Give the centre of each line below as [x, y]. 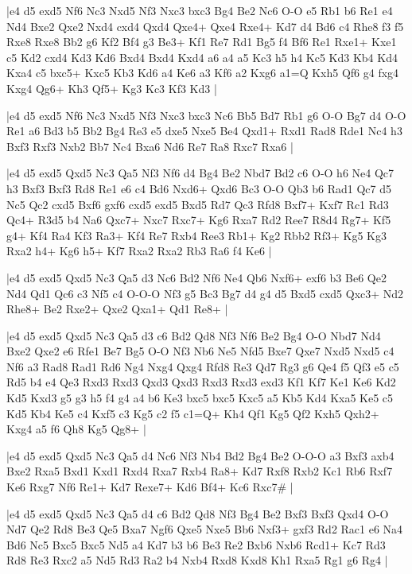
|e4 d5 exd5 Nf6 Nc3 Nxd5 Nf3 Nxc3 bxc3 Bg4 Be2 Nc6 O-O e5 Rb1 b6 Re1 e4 [200, 10]
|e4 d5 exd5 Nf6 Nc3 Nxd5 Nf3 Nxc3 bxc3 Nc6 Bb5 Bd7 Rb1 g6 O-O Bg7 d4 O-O [206, 115]
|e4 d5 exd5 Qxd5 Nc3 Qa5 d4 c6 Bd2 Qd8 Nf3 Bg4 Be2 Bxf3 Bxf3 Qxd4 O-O [198, 513]
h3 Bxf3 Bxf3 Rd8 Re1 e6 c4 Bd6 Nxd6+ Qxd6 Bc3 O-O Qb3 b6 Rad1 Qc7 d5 [199, 188]
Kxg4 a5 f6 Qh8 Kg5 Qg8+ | [76, 429]
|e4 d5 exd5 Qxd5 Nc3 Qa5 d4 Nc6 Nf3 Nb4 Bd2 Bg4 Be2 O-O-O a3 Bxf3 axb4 [200, 455]
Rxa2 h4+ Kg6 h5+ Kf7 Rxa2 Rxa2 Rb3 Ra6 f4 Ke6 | [139, 251]
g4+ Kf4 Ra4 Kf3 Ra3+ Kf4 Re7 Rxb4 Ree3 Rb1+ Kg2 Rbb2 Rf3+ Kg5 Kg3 [196, 235]
